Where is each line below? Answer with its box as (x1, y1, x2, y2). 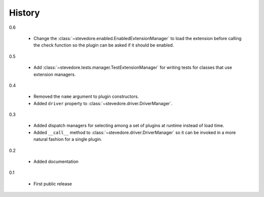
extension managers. (33, 71, 76, 77)
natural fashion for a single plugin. (33, 136, 102, 142)
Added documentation (33, 159, 79, 165)
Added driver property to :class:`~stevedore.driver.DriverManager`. (33, 100, 173, 106)
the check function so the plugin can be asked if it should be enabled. (33, 42, 174, 48)
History (9, 7, 40, 18)
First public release (33, 181, 72, 187)
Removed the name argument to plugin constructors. (33, 93, 139, 100)
